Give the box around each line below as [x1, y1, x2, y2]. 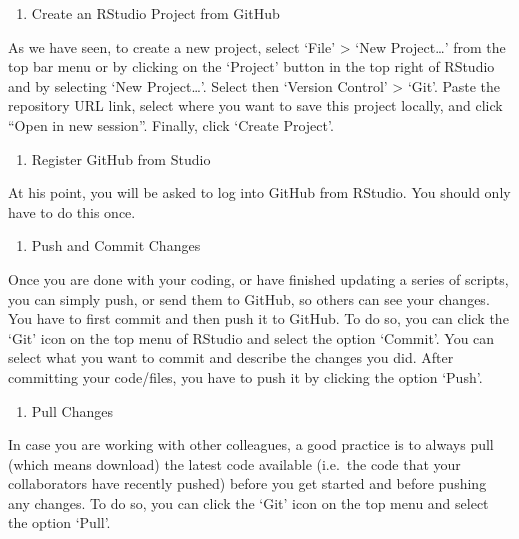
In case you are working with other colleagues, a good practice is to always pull [8, 434, 494, 455]
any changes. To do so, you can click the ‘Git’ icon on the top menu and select [8, 492, 489, 513]
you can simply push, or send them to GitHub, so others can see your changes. [8, 288, 490, 309]
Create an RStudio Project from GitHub [31, 3, 280, 23]
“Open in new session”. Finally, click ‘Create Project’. [8, 114, 334, 135]
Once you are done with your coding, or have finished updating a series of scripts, [8, 268, 509, 289]
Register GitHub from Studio [31, 148, 211, 169]
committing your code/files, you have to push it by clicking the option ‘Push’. [8, 366, 483, 387]
